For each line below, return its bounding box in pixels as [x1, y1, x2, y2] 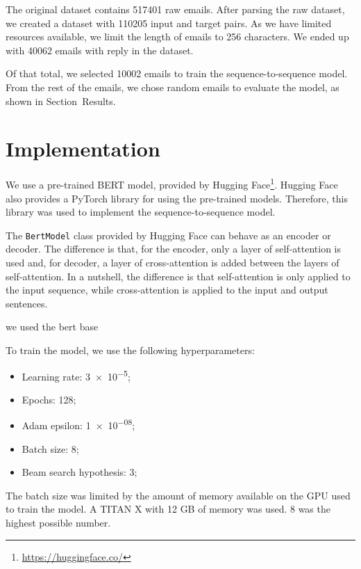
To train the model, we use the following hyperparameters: [6, 342, 255, 357]
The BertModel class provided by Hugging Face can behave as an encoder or [6, 227, 331, 242]
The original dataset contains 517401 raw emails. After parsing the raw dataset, [6, 2, 345, 16]
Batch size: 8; [22, 441, 79, 456]
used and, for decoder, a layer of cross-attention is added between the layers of [6, 255, 339, 269]
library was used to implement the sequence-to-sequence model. [6, 205, 276, 219]
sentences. [6, 296, 48, 310]
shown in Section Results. [6, 93, 116, 108]
